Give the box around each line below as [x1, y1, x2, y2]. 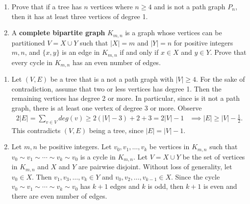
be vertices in [149, 141, 190, 152]
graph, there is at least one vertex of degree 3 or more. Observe [11, 102, 202, 113]
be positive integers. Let [39, 141, 112, 152]
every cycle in [11, 57, 53, 67]
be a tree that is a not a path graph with [50, 74, 174, 84]
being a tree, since [89, 125, 144, 135]
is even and [203, 181, 237, 191]
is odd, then [148, 181, 184, 191]
